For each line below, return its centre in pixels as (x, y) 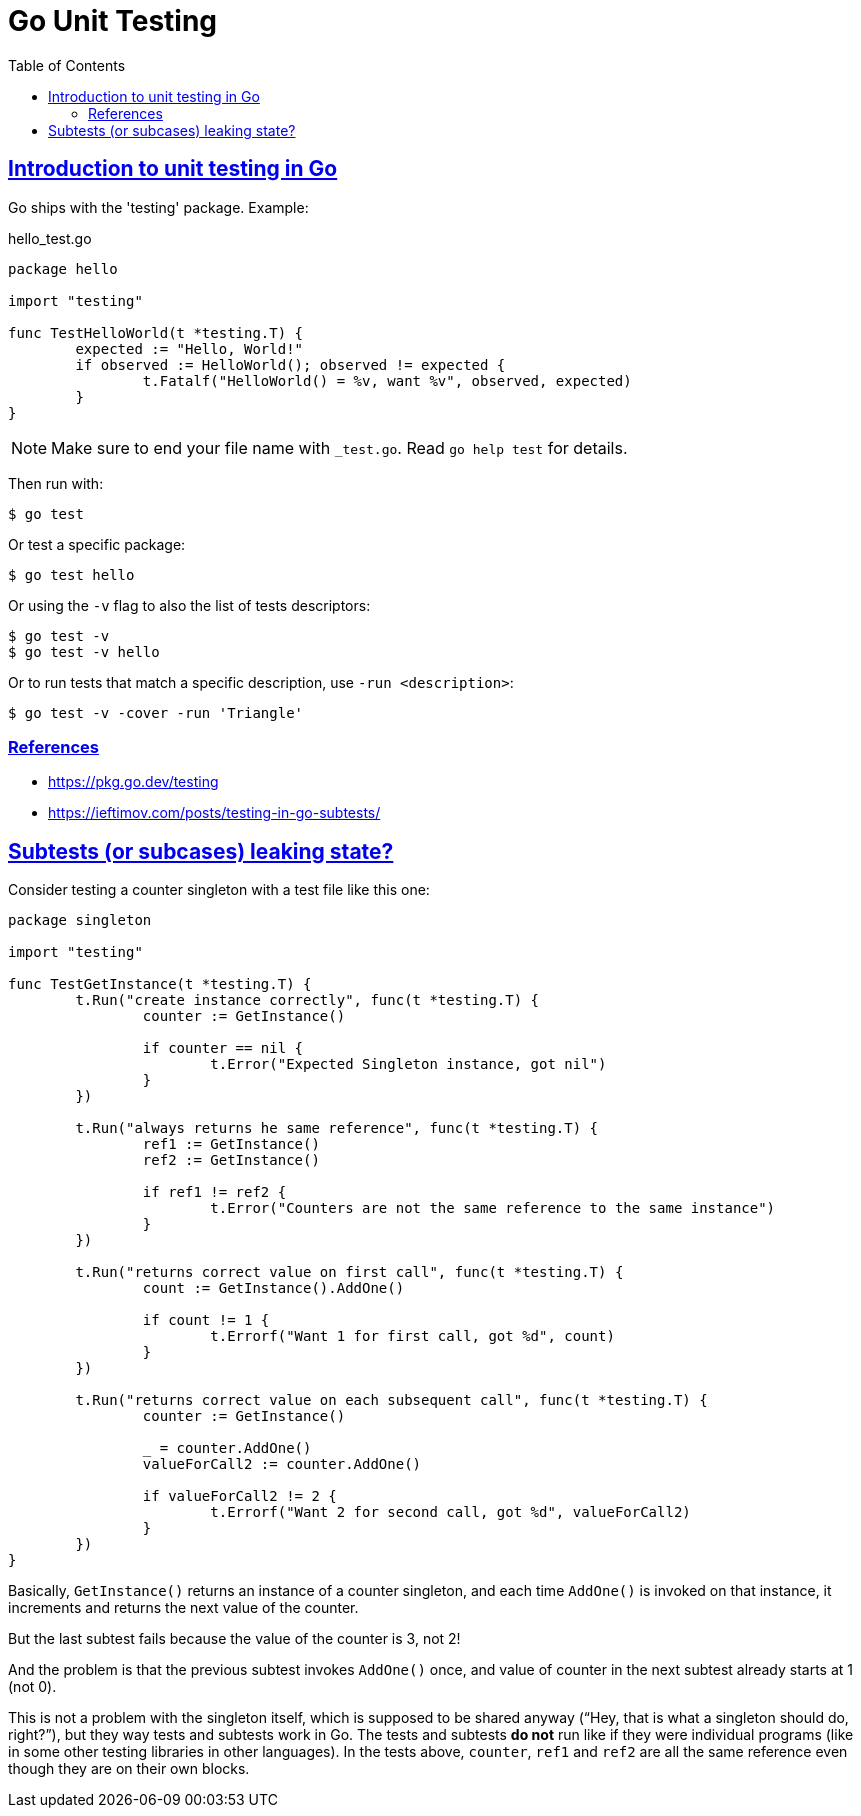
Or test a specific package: (97, 544)
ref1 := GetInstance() (231, 1144)
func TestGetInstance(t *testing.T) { (160, 984)
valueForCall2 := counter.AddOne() (282, 1464)
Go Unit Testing (113, 21)
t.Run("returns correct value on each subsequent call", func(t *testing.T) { (391, 1400)
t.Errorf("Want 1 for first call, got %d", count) (412, 1336)
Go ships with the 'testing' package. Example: (158, 207)
